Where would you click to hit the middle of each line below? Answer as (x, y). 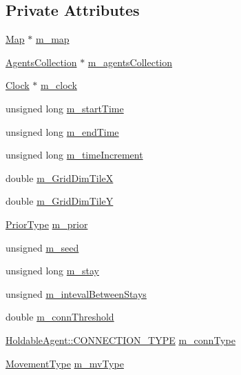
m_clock (59, 85)
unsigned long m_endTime (62, 131)
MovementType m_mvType (65, 363)
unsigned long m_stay (52, 271)
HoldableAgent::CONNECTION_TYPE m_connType (120, 339)
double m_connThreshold (60, 317)
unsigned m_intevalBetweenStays (76, 293)
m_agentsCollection (130, 62)
